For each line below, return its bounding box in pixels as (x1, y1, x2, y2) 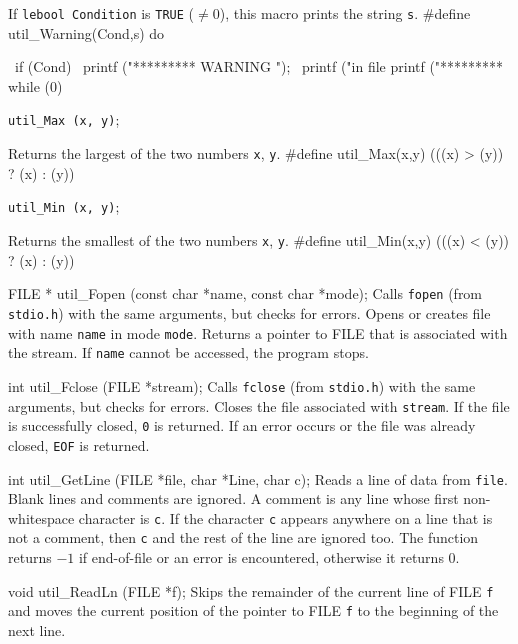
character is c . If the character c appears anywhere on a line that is (78, 507, 493, 528)
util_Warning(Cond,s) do (8, 22, 165, 43)
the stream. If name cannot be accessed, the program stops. (8, 342, 369, 363)
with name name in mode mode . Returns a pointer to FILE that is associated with (8, 322, 508, 343)
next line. (8, 619, 66, 640)
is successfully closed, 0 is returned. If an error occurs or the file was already (8, 415, 476, 436)
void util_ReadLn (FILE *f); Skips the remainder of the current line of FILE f (8, 580, 494, 601)
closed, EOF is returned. (8, 434, 150, 455)
